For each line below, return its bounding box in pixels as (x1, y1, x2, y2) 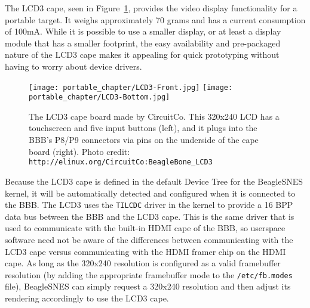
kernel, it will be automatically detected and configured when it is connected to (5, 186, 296, 199)
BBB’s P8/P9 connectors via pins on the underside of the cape (29, 133, 259, 146)
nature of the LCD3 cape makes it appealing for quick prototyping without (5, 48, 280, 61)
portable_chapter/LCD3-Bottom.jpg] (29, 93, 170, 102)
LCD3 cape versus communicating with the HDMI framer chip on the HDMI (5, 245, 286, 257)
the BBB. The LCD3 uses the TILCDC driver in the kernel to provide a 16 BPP (5, 198, 293, 211)
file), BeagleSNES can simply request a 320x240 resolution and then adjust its (5, 280, 291, 293)
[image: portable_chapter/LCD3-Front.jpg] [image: (29, 83, 233, 92)
